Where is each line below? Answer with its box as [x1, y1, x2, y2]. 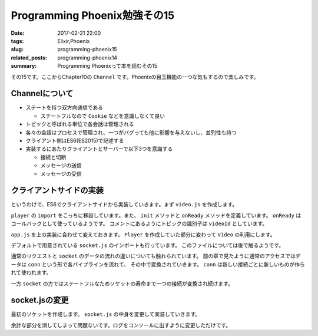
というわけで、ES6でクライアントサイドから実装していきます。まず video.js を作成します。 [11, 201, 238, 208]
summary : [11, 62, 37, 70]
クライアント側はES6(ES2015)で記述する [25, 137, 124, 144]
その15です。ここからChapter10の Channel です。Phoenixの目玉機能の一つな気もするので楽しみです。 [11, 73, 259, 80]
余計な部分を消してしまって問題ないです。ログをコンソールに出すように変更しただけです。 [11, 321, 231, 328]
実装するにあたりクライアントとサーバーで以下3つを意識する [25, 145, 173, 153]
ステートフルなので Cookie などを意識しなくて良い [40, 112, 165, 119]
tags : [11, 37, 24, 44]
